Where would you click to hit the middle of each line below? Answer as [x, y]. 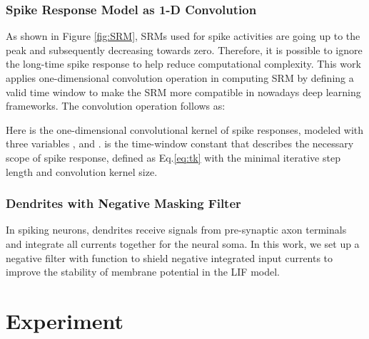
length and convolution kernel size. [82, 171]
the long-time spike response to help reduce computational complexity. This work [183, 64]
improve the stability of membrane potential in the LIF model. [143, 272]
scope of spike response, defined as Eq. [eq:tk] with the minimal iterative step [173, 157]
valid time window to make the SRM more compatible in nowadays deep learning [183, 92]
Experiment [65, 320]
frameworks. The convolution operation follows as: [116, 106]
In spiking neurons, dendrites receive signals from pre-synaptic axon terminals [176, 230]
